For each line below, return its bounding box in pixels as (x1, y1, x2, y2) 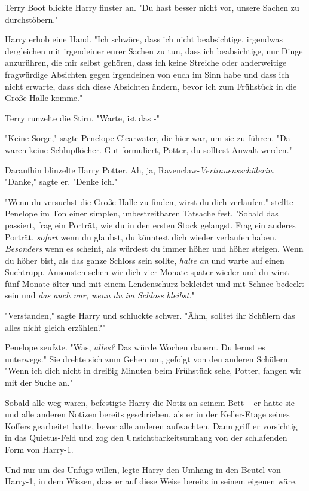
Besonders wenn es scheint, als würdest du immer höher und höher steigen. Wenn (5, 242, 304, 255)
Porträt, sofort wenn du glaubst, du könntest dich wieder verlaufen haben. (5, 230, 277, 243)
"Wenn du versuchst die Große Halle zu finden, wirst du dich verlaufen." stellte (5, 195, 293, 208)
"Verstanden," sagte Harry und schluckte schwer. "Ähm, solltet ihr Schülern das (5, 309, 295, 322)
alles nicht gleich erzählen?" (5, 321, 105, 333)
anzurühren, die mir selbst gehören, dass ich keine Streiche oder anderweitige (5, 56, 287, 69)
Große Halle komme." (5, 92, 83, 104)
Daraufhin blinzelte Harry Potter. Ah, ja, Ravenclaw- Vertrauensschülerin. (5, 163, 275, 176)
